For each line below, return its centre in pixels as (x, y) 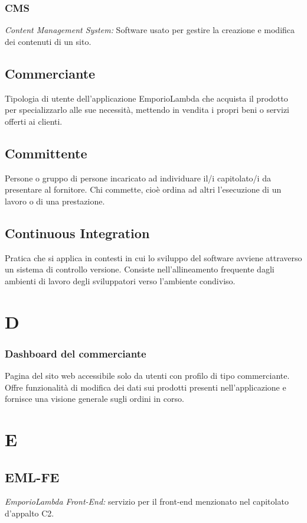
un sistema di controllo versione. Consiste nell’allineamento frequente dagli (140, 269)
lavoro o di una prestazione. (55, 201)
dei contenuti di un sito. (48, 41)
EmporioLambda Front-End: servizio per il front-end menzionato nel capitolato (147, 501)
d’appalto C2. (30, 513)
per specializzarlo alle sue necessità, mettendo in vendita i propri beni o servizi (147, 110)
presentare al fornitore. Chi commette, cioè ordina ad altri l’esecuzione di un (143, 189)
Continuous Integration (77, 233)
